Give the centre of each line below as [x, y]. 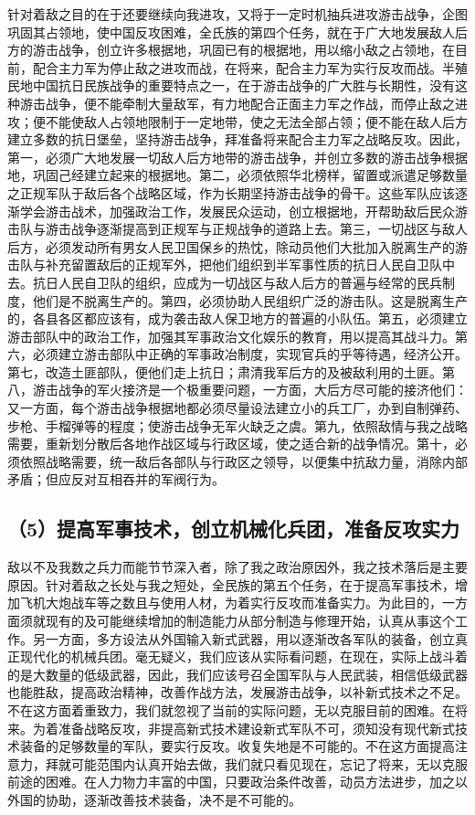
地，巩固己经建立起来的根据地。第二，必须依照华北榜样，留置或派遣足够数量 [237, 175]
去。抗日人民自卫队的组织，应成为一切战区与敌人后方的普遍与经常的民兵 [225, 282]
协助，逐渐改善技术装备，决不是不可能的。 [173, 799]
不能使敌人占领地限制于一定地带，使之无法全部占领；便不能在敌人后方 [256, 121]
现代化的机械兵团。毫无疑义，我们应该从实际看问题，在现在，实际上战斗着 [243, 656]
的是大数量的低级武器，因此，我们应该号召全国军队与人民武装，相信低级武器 [237, 674]
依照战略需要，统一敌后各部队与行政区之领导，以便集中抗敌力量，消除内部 [243, 461]
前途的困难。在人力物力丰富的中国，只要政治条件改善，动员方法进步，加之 [231, 782]
